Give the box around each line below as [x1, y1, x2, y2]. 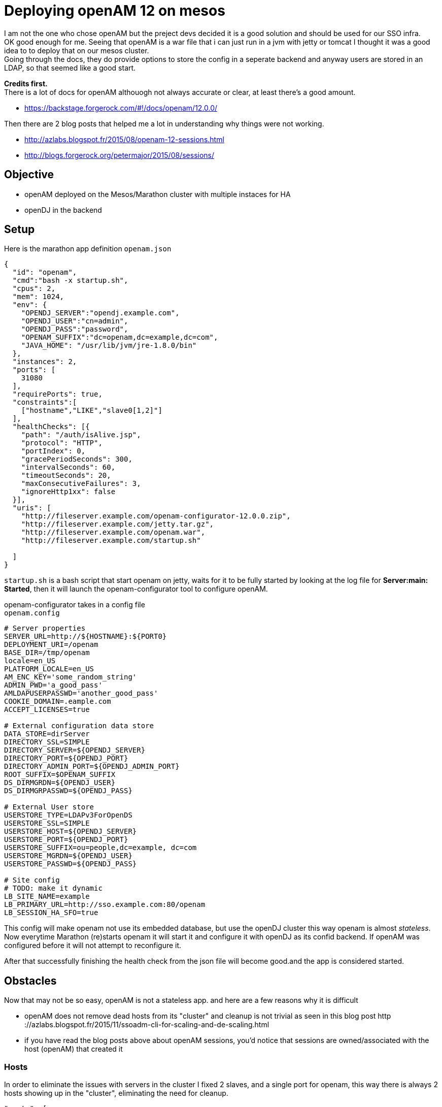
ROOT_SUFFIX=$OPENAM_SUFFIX [4, 770, 116, 779]
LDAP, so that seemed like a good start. [4, 63, 136, 72]
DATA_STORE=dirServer [4, 730, 90, 738]
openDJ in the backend [24, 205, 102, 214]
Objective [4, 168, 54, 181]
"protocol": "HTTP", [21, 439, 103, 447]
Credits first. [4, 79, 48, 88]
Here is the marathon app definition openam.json [4, 244, 172, 253]
